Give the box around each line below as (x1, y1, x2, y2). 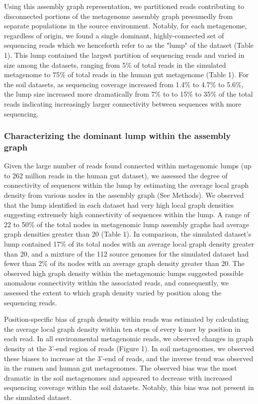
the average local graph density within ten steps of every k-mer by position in (4, 323, 241, 334)
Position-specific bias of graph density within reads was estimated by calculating (4, 314, 249, 324)
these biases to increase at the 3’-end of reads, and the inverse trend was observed (4, 353, 254, 363)
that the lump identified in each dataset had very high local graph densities (4, 199, 234, 210)
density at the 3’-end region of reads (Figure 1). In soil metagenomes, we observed (4, 343, 255, 353)
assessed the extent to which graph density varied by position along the (4, 287, 222, 297)
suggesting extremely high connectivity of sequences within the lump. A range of (4, 209, 250, 220)
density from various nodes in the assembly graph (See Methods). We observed (4, 190, 244, 200)
